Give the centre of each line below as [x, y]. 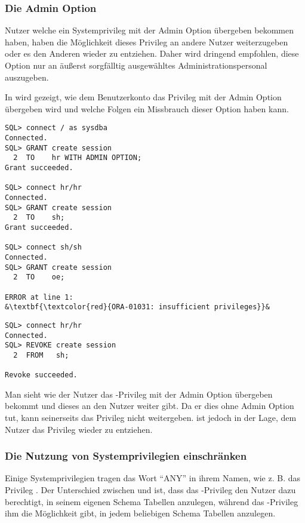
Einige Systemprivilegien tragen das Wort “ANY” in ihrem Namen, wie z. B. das [153, 478]
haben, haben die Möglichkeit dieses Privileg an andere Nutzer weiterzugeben [147, 41]
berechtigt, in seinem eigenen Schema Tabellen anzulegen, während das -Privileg [152, 501]
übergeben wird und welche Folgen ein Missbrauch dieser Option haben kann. [147, 108]
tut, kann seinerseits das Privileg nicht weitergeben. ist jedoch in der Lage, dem [151, 417]
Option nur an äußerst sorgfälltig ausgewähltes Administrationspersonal [136, 65]
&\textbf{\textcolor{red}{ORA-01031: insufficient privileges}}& [137, 307]
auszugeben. [27, 77]
